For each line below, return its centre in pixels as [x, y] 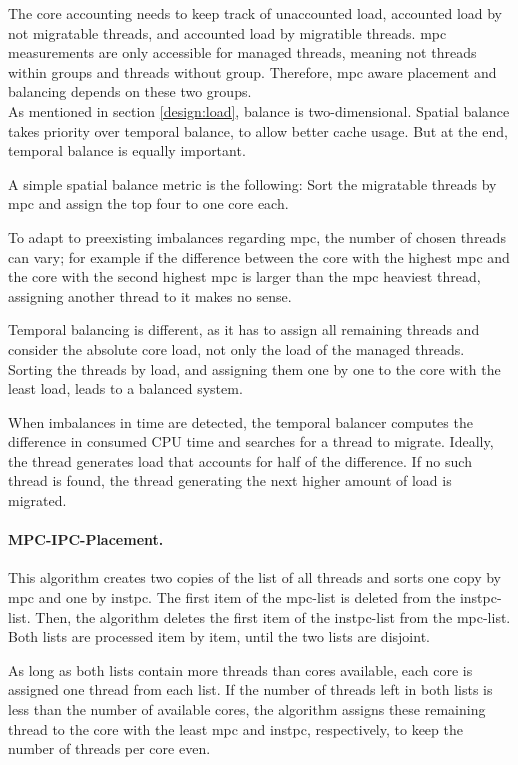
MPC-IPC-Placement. [86, 539]
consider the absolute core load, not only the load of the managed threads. [236, 348]
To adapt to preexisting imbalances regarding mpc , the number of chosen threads [257, 236]
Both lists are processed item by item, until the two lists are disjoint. [219, 636]
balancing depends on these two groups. [130, 91]
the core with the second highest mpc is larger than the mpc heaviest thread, [244, 276]
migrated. [37, 500]
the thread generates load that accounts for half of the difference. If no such [240, 460]
